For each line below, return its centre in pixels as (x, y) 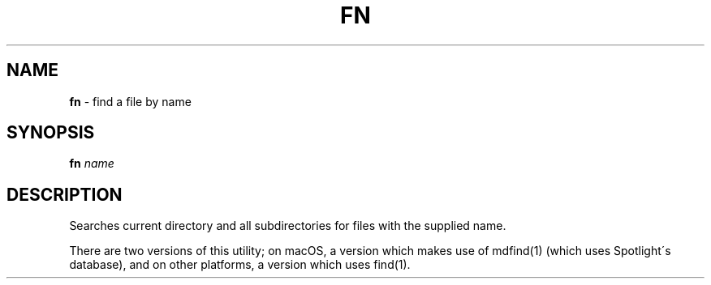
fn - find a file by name (130, 101)
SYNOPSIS (51, 133)
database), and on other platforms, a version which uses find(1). (240, 265)
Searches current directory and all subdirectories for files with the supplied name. (288, 226)
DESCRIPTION (65, 194)
